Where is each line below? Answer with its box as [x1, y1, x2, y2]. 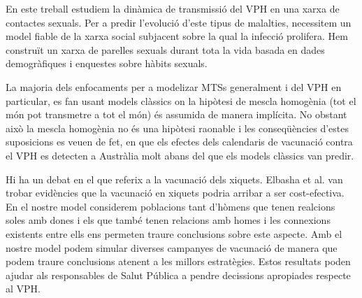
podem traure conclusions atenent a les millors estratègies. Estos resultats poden [6, 254, 351, 269]
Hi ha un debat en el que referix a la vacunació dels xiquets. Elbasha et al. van [6, 171, 343, 186]
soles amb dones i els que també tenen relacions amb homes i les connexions [6, 213, 331, 227]
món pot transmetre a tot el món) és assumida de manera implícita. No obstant [6, 107, 347, 122]
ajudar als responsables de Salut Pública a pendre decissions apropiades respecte [6, 267, 351, 282]
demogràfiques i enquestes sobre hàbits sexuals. [6, 56, 208, 71]
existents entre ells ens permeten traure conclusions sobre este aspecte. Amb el [6, 226, 342, 241]
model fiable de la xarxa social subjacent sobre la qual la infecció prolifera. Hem [6, 29, 348, 43]
